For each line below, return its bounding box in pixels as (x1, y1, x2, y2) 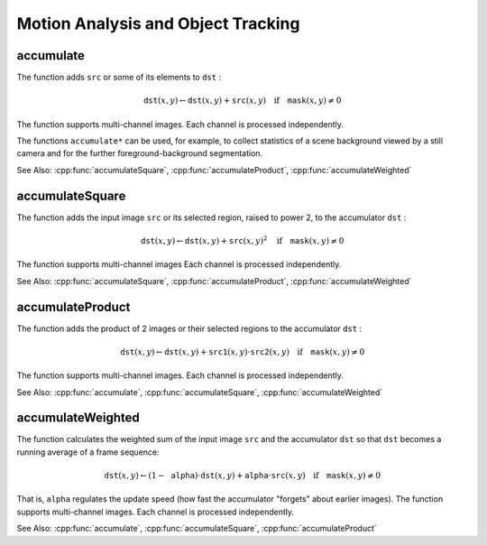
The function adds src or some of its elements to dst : (16, 72, 221, 83)
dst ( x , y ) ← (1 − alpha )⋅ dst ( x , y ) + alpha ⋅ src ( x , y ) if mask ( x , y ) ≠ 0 (104, 470, 381, 481)
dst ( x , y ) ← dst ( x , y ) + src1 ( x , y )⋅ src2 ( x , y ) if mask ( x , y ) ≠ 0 (120, 346, 365, 356)
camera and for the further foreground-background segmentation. (16, 148, 263, 159)
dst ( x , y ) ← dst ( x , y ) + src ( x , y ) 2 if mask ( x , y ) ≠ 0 (140, 235, 345, 245)
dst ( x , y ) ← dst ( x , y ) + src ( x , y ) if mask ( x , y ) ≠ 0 (142, 96, 342, 106)
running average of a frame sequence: (16, 447, 160, 457)
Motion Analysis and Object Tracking (16, 14, 300, 33)
